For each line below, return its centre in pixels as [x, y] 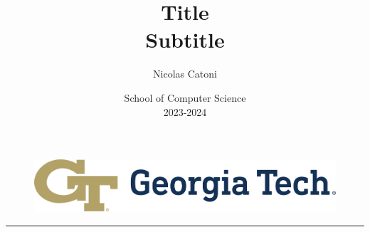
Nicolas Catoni [185, 74]
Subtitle [185, 39]
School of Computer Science [185, 97]
